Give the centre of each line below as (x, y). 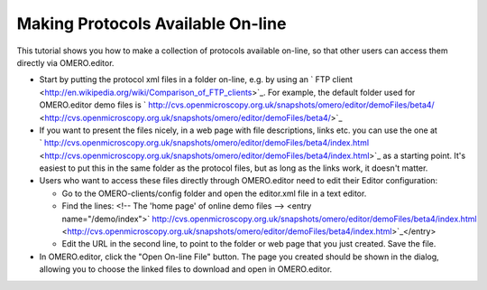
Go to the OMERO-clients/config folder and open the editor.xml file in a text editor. (214, 193)
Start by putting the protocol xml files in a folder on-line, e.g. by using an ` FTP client (196, 80)
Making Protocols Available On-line (152, 23)
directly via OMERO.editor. (65, 62)
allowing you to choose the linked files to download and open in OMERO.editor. (186, 269)
